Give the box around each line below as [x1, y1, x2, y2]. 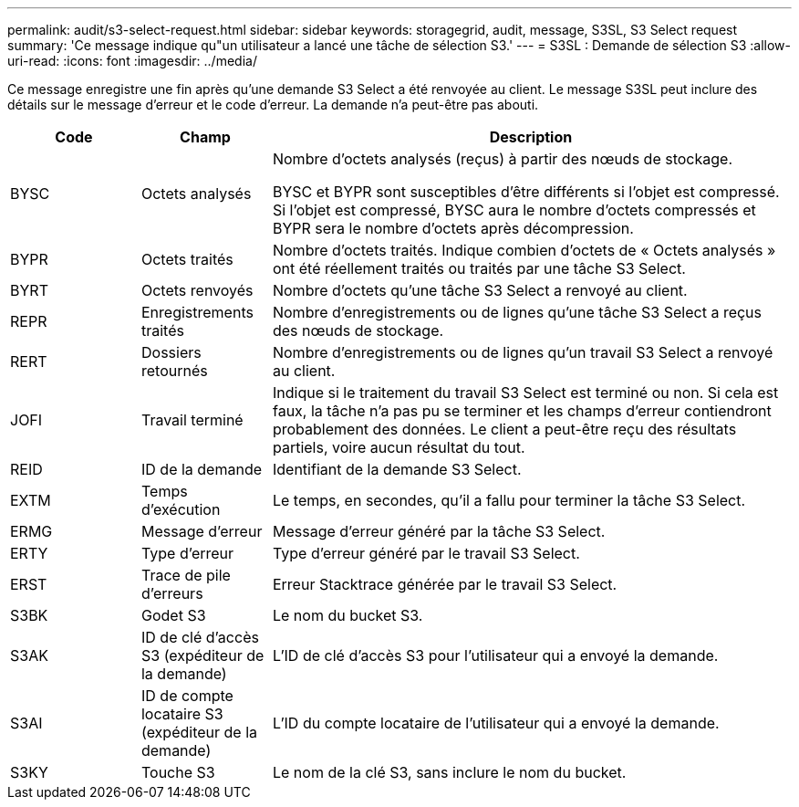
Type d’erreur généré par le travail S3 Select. [272, 544, 580, 562]
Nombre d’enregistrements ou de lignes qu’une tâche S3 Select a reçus [272, 303, 763, 321]
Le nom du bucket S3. [272, 606, 423, 624]
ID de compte [140, 686, 233, 705]
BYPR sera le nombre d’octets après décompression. [272, 219, 634, 237]
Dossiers [140, 343, 202, 362]
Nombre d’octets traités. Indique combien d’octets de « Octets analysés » [272, 241, 776, 259]
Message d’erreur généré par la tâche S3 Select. [272, 522, 606, 540]
